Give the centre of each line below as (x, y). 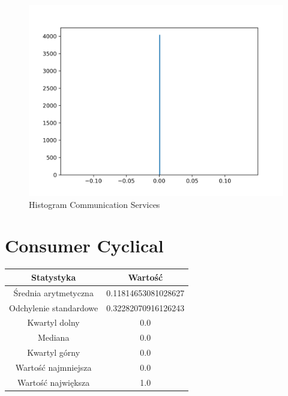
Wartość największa (53, 382)
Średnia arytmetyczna (53, 292)
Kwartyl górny (54, 352)
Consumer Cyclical (84, 245)
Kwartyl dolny (53, 322)
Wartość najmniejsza (53, 367)
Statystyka (53, 277)
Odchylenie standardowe (54, 307)
